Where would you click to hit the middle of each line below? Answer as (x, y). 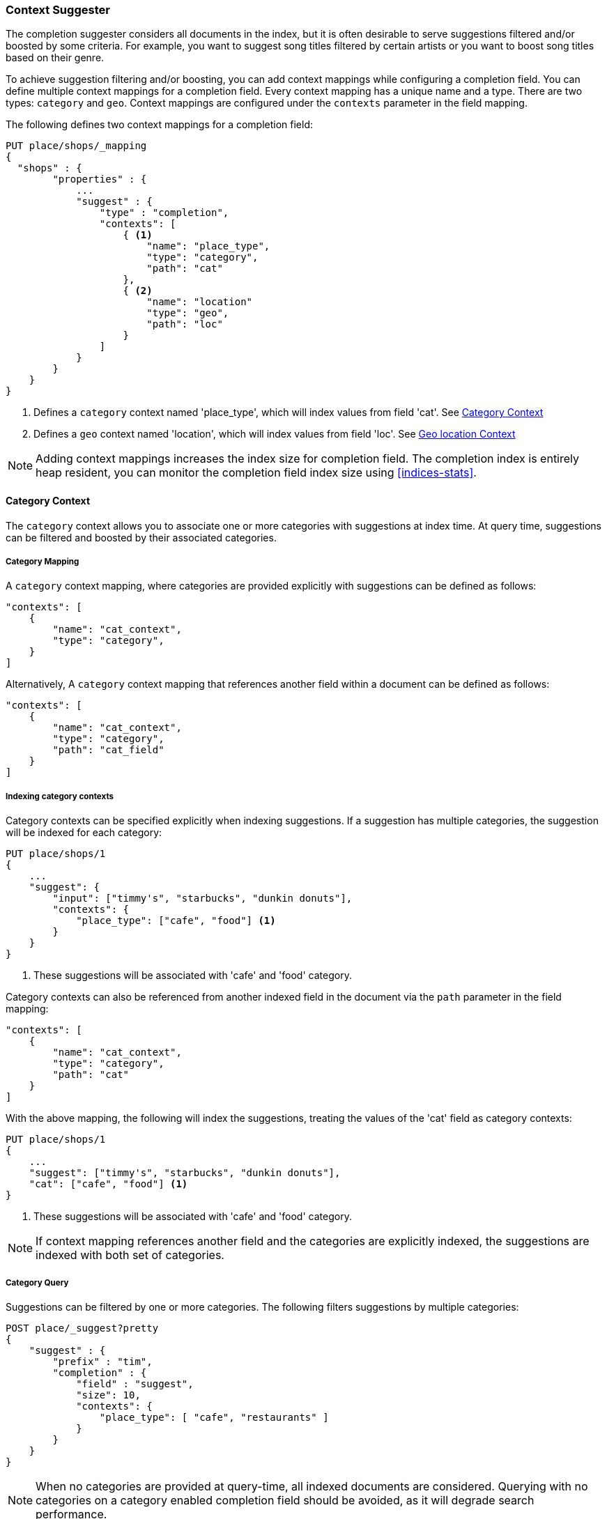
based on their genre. (55, 58)
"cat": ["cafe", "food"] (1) (108, 1184)
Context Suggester (58, 10)
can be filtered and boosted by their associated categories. (141, 537)
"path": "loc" (185, 324)
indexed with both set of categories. (130, 1255)
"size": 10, (108, 1395)
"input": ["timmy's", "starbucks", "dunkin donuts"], (202, 899)
